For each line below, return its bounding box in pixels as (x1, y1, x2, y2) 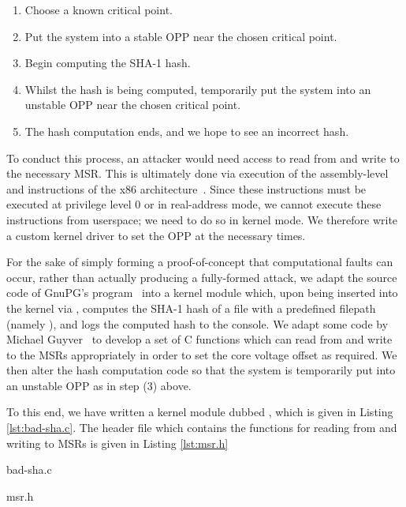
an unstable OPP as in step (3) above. (6, 377, 192, 393)
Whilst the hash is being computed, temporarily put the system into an (24, 81, 371, 97)
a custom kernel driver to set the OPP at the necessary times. (6, 227, 306, 243)
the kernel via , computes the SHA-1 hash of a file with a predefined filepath (6, 299, 376, 316)
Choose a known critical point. (24, 2, 173, 17)
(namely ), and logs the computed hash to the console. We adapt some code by (6, 315, 389, 332)
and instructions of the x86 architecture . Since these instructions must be (6, 180, 367, 197)
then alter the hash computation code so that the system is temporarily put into (6, 362, 396, 378)
